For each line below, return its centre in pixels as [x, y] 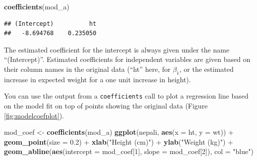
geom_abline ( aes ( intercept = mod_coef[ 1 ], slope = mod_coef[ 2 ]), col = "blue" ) [129, 151]
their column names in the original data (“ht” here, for [87, 69]
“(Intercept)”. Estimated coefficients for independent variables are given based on [127, 59]
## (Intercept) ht [50, 24]
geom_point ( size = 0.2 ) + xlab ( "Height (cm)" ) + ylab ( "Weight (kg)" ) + [119, 141]
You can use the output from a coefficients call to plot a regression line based [126, 96]
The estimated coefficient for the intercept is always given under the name [117, 49]
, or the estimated [206, 69]
